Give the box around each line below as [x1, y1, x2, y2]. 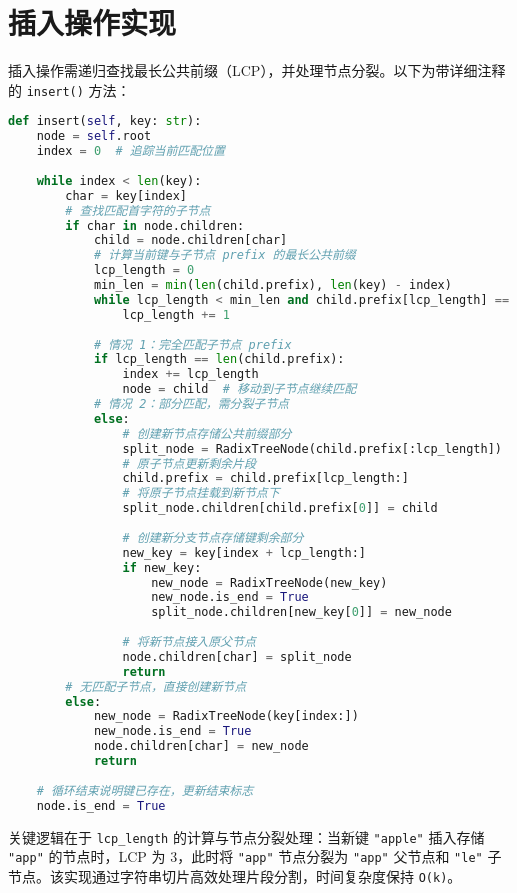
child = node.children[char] [93, 233, 288, 248]
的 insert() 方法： [8, 79, 131, 100]
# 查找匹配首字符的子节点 [65, 203, 211, 218]
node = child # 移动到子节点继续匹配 [122, 382, 357, 397]
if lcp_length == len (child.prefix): [93, 352, 345, 367]
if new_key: [122, 560, 202, 575]
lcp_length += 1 [122, 307, 230, 322]
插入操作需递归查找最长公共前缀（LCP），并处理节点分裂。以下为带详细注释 [8, 60, 506, 81]
